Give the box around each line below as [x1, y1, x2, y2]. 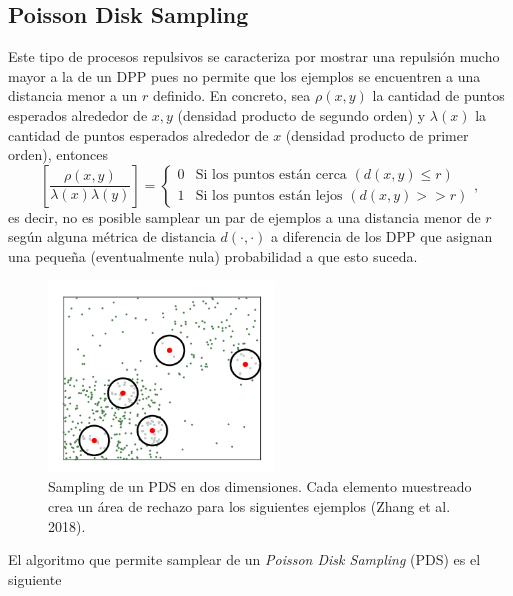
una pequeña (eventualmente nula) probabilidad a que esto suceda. [8, 245, 418, 266]
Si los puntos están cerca [195, 168, 347, 183]
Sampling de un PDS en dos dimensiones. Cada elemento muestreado [48, 476, 472, 497]
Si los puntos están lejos [195, 189, 343, 204]
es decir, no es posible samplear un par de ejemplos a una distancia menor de [8, 206, 481, 227]
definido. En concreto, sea [152, 85, 311, 106]
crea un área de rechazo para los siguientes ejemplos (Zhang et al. [48, 496, 451, 517]
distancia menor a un [8, 85, 138, 106]
